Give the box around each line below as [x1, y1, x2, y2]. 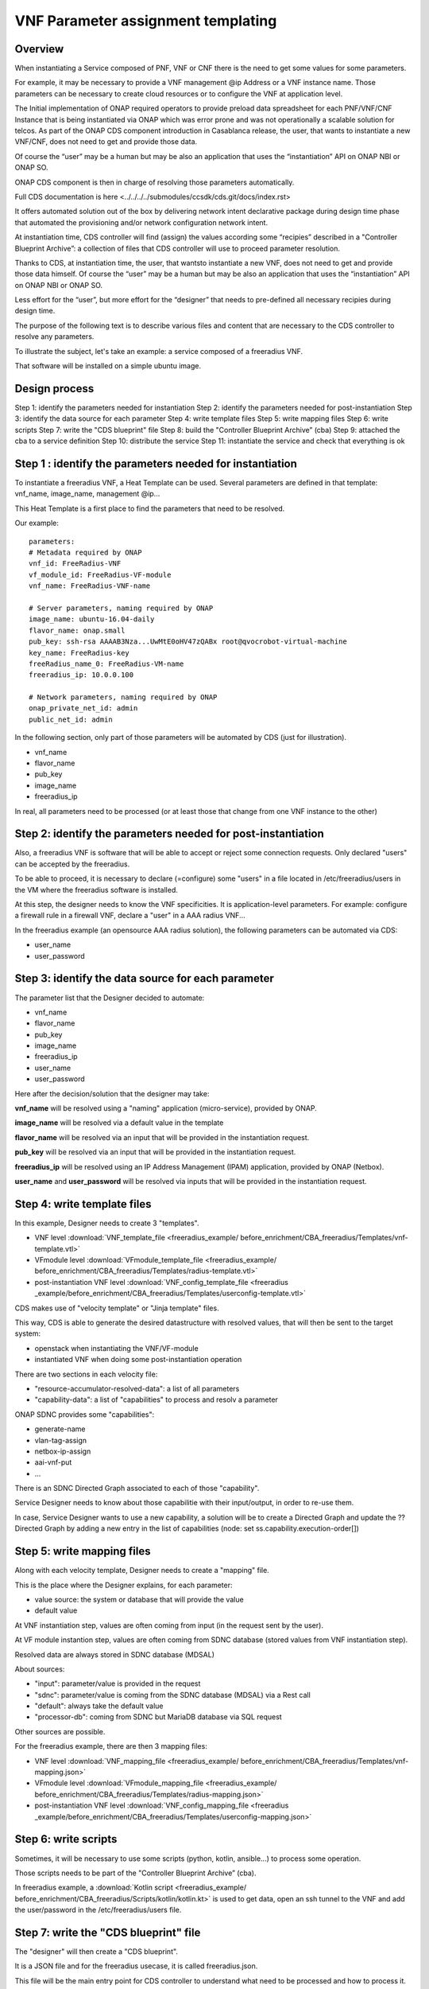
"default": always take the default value [34, 1701, 164, 1711]
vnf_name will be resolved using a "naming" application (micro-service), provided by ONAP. [14, 1103, 317, 1113]
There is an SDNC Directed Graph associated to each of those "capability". [14, 1484, 260, 1493]
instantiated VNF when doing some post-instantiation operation [34, 1355, 242, 1364]
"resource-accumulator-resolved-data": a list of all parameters [34, 1384, 240, 1393]
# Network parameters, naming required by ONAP [29, 693, 218, 702]
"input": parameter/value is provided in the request [34, 1679, 201, 1688]
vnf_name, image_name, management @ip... [14, 489, 160, 499]
